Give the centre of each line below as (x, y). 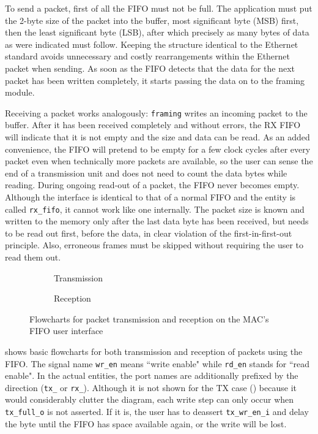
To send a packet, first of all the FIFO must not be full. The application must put (159, 8)
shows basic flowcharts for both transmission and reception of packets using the (154, 351)
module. (20, 92)
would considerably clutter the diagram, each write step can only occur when (150, 399)
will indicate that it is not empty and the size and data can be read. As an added (157, 137)
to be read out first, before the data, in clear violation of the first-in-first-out (149, 233)
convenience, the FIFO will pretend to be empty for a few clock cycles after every (158, 149)
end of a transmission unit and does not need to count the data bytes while (146, 173)
